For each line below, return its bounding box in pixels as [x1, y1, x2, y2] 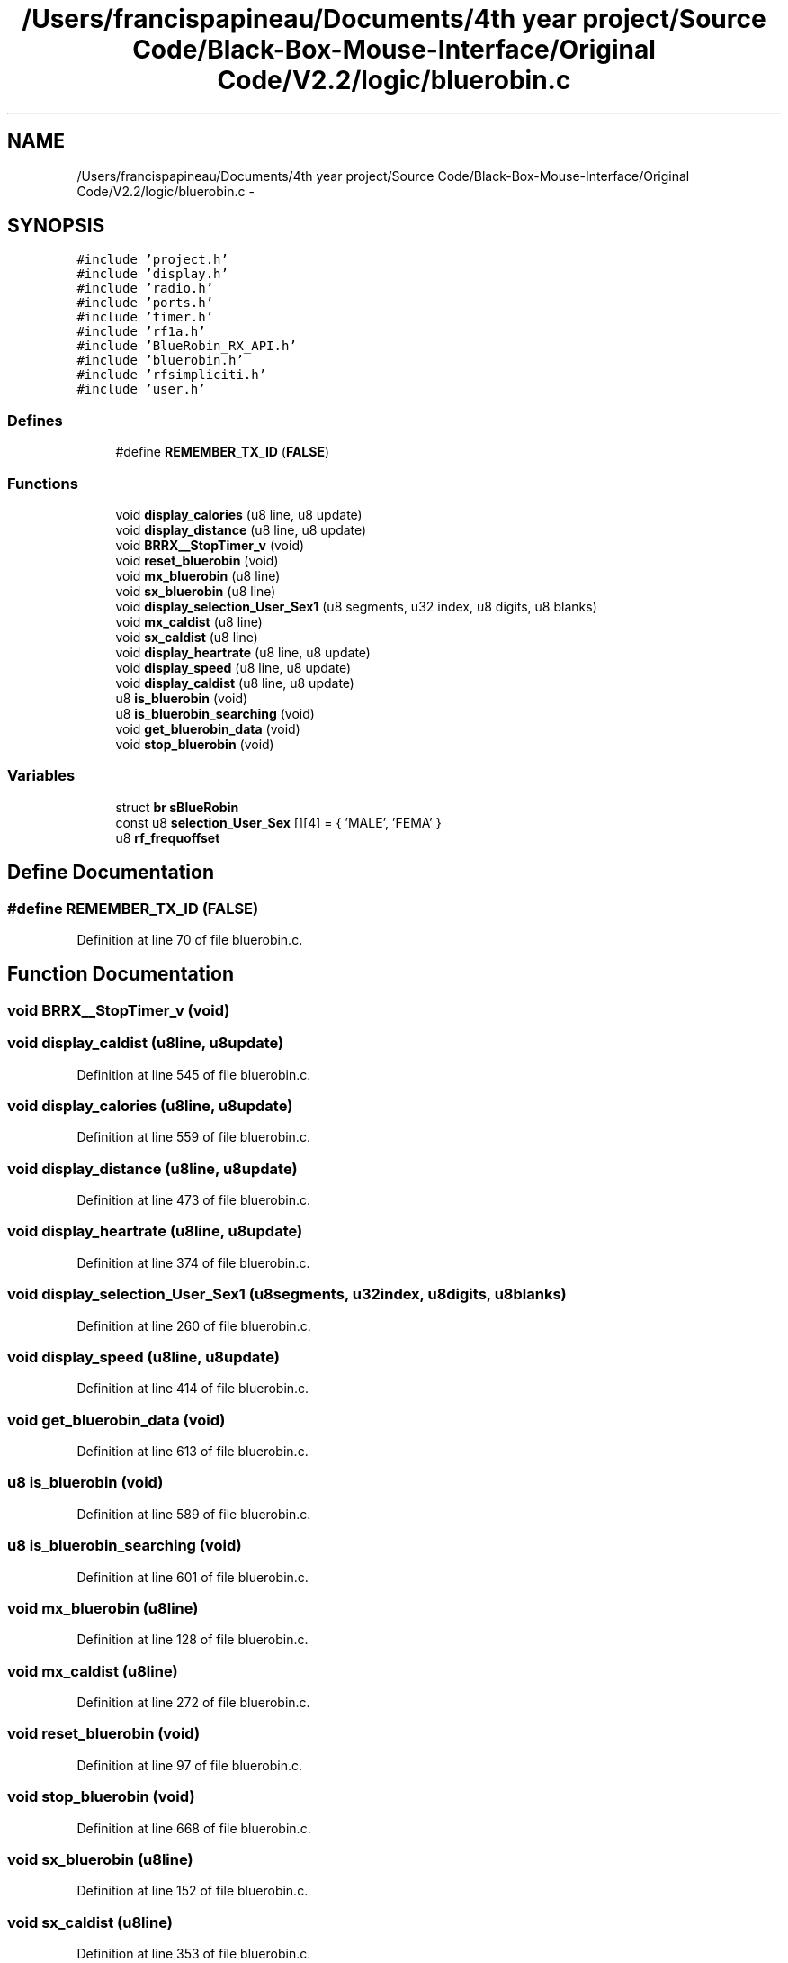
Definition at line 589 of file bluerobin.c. [76, 1506, 311, 1522]
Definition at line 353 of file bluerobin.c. [76, 1946, 311, 1961]
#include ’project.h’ [76, 252, 228, 267]
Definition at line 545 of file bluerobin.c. [76, 1066, 311, 1082]
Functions [7, 474, 78, 493]
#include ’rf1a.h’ [76, 324, 206, 339]
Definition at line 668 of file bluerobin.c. [76, 1820, 311, 1836]
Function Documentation [7, 963, 234, 986]
